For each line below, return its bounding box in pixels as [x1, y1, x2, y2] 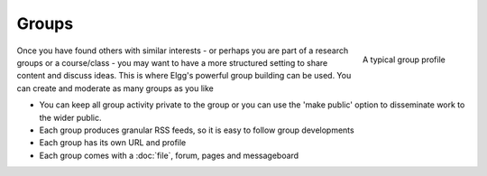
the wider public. [39, 112, 102, 123]
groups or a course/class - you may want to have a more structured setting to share [16, 57, 328, 68]
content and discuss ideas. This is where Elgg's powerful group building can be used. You [16, 70, 352, 81]
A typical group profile [362, 54, 446, 65]
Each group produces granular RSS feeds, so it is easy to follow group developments [39, 125, 355, 135]
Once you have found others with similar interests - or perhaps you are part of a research [16, 45, 349, 56]
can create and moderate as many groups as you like [16, 82, 214, 94]
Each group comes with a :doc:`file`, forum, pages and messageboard [39, 150, 299, 161]
